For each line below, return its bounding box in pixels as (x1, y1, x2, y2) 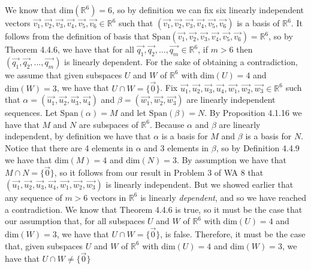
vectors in (90, 191, 126, 203)
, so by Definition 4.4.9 (216, 141, 300, 154)
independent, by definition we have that (5, 130, 151, 142)
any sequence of (5, 191, 62, 203)
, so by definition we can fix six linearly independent (112, 4, 304, 16)
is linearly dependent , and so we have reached (140, 191, 307, 203)
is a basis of (237, 17, 280, 29)
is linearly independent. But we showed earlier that (105, 178, 294, 190)
